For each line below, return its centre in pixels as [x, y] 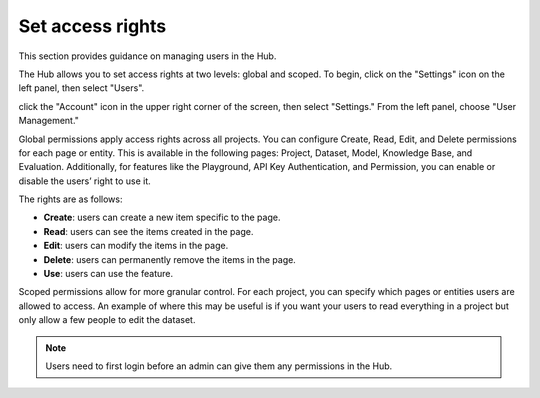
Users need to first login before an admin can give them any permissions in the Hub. [219, 366]
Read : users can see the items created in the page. [148, 231]
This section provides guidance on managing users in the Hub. [147, 56]
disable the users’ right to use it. [85, 181]
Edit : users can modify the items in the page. [136, 246]
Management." [49, 121]
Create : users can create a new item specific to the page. [162, 217]
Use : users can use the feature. [108, 274]
